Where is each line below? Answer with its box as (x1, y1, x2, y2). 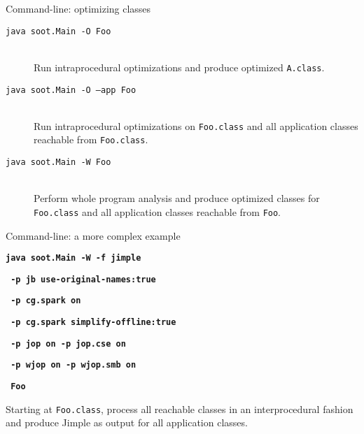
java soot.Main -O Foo (6, 26, 111, 36)
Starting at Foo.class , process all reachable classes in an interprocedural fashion (6, 401, 353, 416)
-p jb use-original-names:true (10, 274, 156, 284)
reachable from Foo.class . (34, 132, 148, 147)
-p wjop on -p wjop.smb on (10, 360, 136, 370)
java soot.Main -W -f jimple (6, 253, 141, 263)
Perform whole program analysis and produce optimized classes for (34, 191, 320, 205)
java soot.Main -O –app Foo (6, 85, 136, 95)
